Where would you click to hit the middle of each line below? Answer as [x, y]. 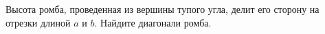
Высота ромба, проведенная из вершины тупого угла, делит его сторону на [162, 9]
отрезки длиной [38, 22]
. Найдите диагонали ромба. [153, 22]
